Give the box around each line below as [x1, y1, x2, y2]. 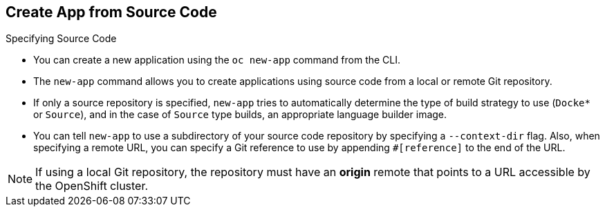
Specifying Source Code [6, 32, 117, 45]
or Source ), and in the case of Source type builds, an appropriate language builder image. [33, 108, 447, 121]
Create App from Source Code [6, 3, 217, 21]
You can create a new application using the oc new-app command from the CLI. [33, 54, 401, 66]
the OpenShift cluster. [35, 179, 149, 193]
